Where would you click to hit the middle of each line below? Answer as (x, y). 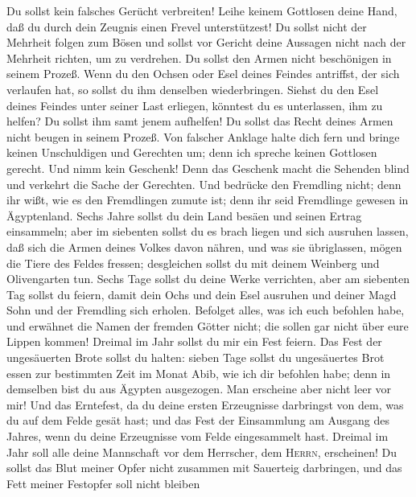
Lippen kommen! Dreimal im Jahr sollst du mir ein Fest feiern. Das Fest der (194, 341)
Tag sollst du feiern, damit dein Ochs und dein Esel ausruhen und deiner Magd (202, 294)
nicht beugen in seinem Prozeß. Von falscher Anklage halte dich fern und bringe (203, 136)
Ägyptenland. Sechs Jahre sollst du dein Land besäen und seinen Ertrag (184, 215)
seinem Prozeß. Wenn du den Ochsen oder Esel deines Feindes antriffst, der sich (203, 74)
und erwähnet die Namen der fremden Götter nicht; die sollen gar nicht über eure (208, 325)
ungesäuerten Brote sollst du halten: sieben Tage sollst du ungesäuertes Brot (196, 357)
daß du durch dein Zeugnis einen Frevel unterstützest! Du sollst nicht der (187, 26)
